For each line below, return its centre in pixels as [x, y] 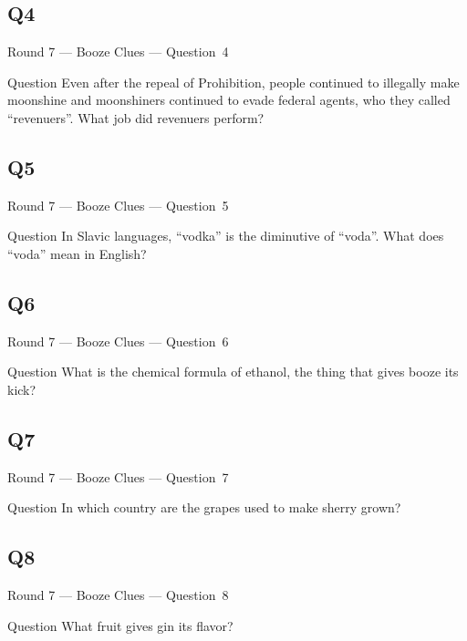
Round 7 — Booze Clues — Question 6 [118, 341]
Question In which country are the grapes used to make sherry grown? [204, 507]
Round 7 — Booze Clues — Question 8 [118, 595]
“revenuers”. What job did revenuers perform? [136, 117]
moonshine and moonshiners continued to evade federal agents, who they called [229, 100]
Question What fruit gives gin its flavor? [120, 625]
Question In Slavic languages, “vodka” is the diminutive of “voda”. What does [226, 236]
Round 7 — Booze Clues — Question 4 [118, 52]
